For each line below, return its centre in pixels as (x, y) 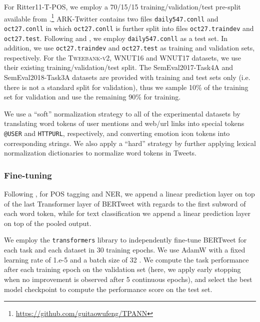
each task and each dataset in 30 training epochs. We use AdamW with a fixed (125, 250)
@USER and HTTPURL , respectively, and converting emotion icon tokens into (117, 133)
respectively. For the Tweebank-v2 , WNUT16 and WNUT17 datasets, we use (123, 57)
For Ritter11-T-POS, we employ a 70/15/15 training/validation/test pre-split (122, 6)
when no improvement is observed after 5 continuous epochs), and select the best (128, 279)
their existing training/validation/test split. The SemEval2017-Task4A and (118, 67)
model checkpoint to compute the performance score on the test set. (108, 289)
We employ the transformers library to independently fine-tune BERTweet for (125, 240)
